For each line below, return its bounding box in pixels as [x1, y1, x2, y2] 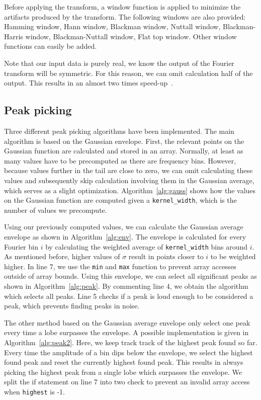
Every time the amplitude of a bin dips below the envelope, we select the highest [4, 347, 253, 357]
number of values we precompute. [4, 204, 107, 215]
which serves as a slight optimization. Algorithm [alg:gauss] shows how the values [4, 185, 256, 195]
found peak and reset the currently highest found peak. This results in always [4, 357, 243, 367]
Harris [4, 31, 23, 41]
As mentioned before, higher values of [4, 251, 120, 262]
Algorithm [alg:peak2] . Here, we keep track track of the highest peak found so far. [4, 337, 257, 348]
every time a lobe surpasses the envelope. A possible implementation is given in [4, 327, 249, 338]
